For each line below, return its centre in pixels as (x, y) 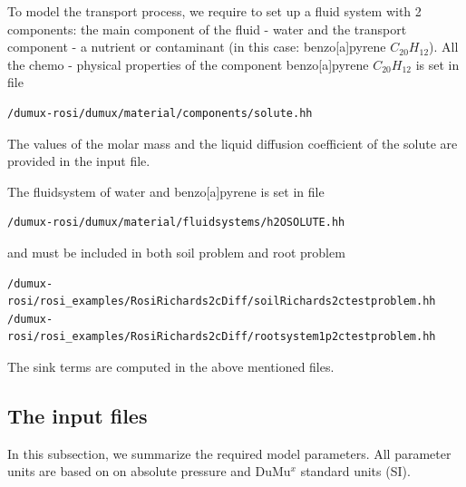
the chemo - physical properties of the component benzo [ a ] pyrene (188, 64)
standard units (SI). (355, 471)
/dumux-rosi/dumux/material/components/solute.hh (160, 113)
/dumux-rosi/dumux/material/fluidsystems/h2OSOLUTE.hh (176, 223)
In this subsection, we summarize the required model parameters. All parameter (229, 453)
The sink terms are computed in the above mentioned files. (171, 366)
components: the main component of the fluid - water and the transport (207, 29)
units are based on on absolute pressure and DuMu (149, 471)
